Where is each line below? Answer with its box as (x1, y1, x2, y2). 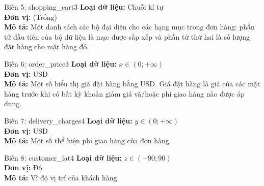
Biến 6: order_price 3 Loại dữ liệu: (4, 58, 117, 69)
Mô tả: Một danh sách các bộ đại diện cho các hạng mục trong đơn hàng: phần (4, 21, 255, 32)
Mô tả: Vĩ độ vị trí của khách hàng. (4, 172, 119, 182)
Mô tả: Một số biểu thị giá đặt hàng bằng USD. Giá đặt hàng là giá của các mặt (4, 78, 260, 89)
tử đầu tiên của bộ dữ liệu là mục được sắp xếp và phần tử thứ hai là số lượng (4, 31, 250, 42)
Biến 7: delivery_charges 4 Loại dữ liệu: (4, 115, 133, 126)
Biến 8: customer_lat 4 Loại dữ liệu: (4, 152, 122, 163)
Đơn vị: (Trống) (4, 11, 57, 22)
